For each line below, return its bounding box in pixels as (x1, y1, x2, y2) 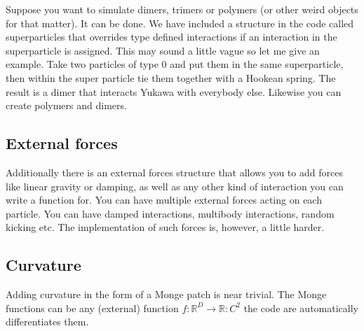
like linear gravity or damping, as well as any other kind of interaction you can (6, 178, 344, 193)
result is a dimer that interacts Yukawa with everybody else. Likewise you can (6, 84, 342, 99)
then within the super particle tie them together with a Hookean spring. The (6, 70, 336, 85)
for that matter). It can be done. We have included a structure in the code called (6, 15, 354, 30)
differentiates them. (6, 314, 89, 329)
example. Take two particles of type (6, 57, 159, 71)
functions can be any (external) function (6, 300, 179, 315)
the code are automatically (243, 300, 358, 315)
